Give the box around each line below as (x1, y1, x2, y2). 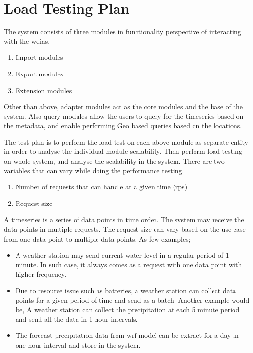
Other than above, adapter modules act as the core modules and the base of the (4, 101, 243, 111)
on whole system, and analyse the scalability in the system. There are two (4, 156, 225, 166)
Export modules (15, 68, 63, 78)
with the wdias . (4, 36, 50, 46)
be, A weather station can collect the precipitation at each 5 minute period (15, 304, 240, 315)
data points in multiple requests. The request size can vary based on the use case (4, 224, 246, 234)
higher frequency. (15, 269, 67, 279)
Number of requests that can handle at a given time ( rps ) (15, 182, 188, 192)
